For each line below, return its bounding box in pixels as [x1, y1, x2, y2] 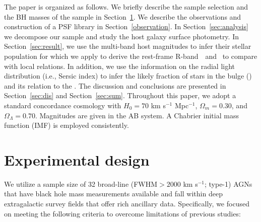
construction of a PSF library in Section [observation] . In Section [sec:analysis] [4, 21, 248, 32]
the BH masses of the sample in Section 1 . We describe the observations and [4, 11, 241, 22]
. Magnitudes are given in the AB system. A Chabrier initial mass [35, 110, 239, 120]
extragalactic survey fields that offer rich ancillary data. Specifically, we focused [4, 198, 249, 209]
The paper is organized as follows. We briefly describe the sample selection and [4, 2, 248, 12]
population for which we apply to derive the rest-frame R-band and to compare [4, 50, 257, 61]
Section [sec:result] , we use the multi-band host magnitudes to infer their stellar [4, 41, 251, 51]
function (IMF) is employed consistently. [4, 120, 129, 130]
